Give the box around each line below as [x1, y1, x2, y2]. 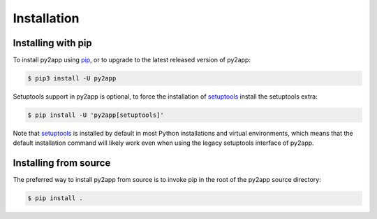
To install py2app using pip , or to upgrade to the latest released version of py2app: [13, 56, 251, 64]
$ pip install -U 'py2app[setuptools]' [27, 111, 164, 119]
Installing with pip [13, 37, 92, 49]
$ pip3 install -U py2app [27, 74, 117, 83]
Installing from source [13, 157, 111, 169]
